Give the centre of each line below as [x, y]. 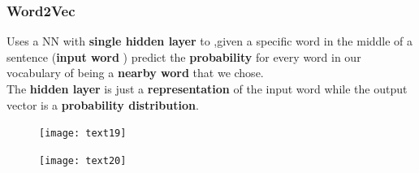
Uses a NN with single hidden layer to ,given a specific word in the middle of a [210, 41]
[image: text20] [83, 160]
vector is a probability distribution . [103, 104]
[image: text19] [83, 134]
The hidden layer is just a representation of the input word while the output [207, 89]
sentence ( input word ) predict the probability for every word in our [184, 56]
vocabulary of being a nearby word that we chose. [135, 73]
